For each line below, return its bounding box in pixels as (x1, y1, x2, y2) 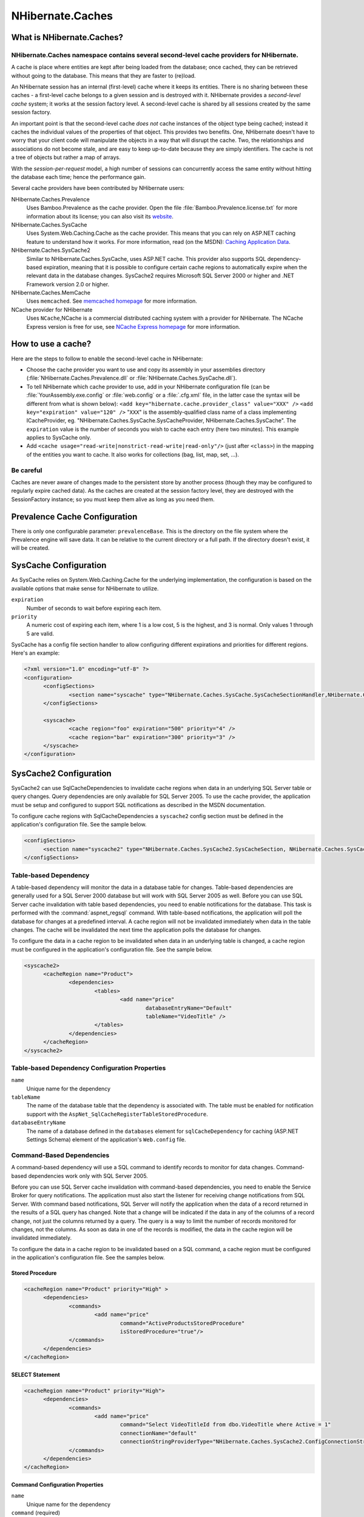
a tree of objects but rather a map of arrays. (11, 154, 121, 161)
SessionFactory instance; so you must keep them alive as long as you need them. (11, 495, 215, 503)
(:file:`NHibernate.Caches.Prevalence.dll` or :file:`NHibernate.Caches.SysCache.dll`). (26, 374, 237, 382)
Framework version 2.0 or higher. (26, 280, 109, 288)
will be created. (11, 544, 50, 552)
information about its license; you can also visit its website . (26, 212, 174, 220)
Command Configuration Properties (11, 1481, 104, 1488)
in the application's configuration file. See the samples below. (11, 1254, 165, 1262)
